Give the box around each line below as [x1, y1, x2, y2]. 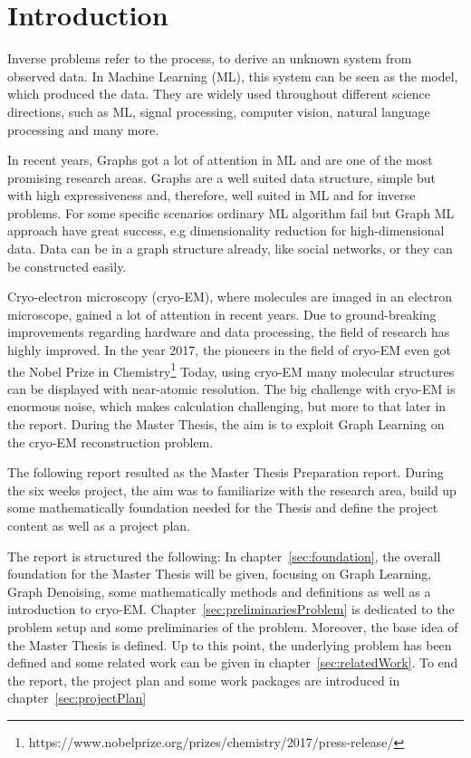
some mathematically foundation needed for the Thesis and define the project [7, 498, 438, 517]
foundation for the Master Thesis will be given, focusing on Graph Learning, [7, 564, 432, 583]
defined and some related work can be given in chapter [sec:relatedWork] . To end [7, 653, 458, 672]
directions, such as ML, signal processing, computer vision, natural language [7, 101, 430, 120]
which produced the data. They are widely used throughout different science [7, 84, 430, 103]
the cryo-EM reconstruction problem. [7, 432, 214, 451]
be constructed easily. [7, 256, 127, 275]
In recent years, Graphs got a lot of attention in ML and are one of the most [7, 150, 433, 169]
